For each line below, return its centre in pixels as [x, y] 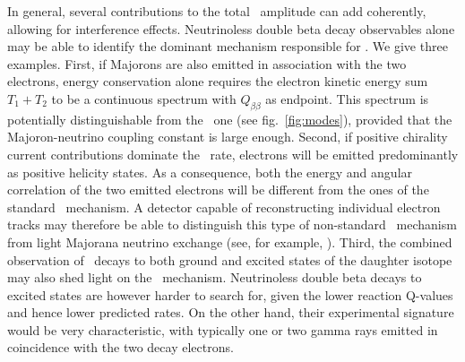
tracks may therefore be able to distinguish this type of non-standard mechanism [232, 224]
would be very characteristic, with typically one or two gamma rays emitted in [223, 329]
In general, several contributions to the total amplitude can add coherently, [217, 11]
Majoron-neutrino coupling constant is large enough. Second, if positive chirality [228, 137]
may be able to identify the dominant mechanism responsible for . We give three [228, 46]
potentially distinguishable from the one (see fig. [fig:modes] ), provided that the [230, 119]
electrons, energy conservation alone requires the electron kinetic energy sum [218, 81]
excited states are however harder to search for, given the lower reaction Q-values [230, 294]
